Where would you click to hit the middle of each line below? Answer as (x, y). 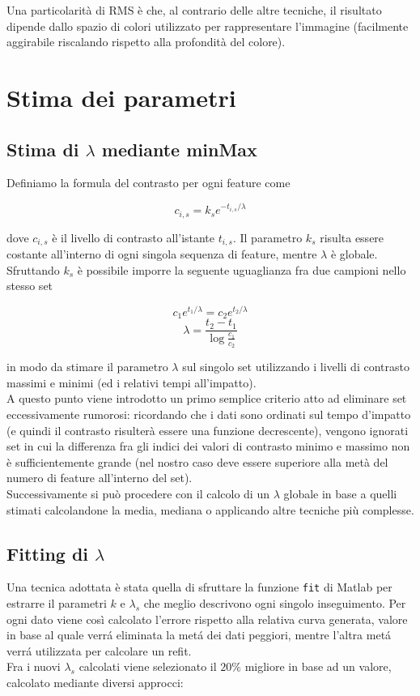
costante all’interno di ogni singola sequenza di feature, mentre (162, 254)
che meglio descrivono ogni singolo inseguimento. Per (275, 602)
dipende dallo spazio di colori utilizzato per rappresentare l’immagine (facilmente (208, 26)
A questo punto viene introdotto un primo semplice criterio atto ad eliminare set (207, 398)
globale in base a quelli (340, 493)
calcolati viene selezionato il (148, 666)
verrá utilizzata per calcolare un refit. (99, 650)
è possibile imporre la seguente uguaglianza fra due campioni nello (242, 269)
